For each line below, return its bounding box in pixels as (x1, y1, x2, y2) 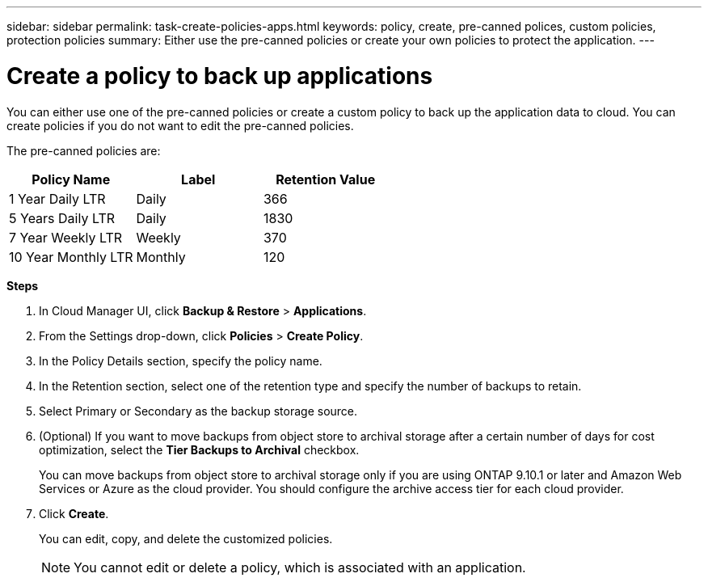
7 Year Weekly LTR (9, 229, 123, 246)
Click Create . (39, 506, 109, 521)
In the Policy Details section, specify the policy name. (39, 353, 322, 368)
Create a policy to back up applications (6, 61, 433, 90)
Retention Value (276, 171, 376, 188)
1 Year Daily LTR (9, 190, 106, 207)
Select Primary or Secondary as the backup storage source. (39, 403, 358, 418)
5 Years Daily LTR (9, 209, 116, 226)
